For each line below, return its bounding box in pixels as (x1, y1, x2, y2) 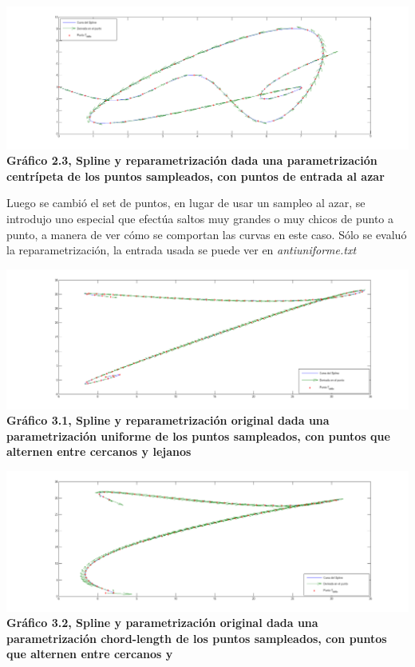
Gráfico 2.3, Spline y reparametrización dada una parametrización (6, 152, 377, 169)
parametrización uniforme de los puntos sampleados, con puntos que (6, 427, 390, 444)
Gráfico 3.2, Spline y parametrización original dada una (6, 614, 318, 631)
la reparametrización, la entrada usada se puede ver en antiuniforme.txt (6, 242, 357, 258)
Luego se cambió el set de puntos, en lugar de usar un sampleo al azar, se (6, 194, 366, 211)
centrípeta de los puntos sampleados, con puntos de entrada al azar (6, 167, 385, 184)
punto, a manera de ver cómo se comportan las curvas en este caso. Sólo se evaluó (6, 226, 407, 242)
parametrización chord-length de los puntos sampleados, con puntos (6, 629, 387, 646)
